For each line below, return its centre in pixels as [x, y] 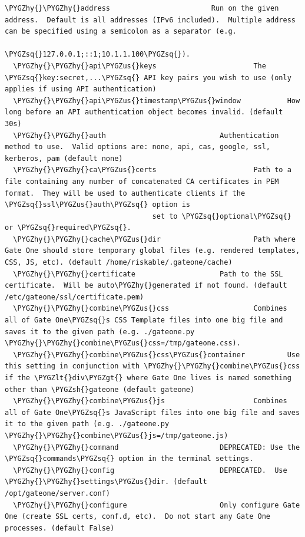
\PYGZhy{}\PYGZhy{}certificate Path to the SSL [148, 274]
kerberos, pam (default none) [64, 158]
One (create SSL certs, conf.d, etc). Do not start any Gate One [138, 517]
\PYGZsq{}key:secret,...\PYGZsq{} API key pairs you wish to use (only [148, 78]
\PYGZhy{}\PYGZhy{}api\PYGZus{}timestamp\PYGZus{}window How [157, 101]
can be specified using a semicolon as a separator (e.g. [121, 32]
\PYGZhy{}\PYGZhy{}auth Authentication [146, 135]
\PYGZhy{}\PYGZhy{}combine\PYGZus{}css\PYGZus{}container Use [157, 355]
